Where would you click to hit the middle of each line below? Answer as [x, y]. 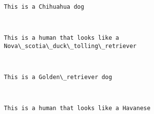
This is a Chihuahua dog [44, 7]
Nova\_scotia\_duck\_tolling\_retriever [70, 46]
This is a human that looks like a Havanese [77, 108]
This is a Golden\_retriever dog [58, 77]
